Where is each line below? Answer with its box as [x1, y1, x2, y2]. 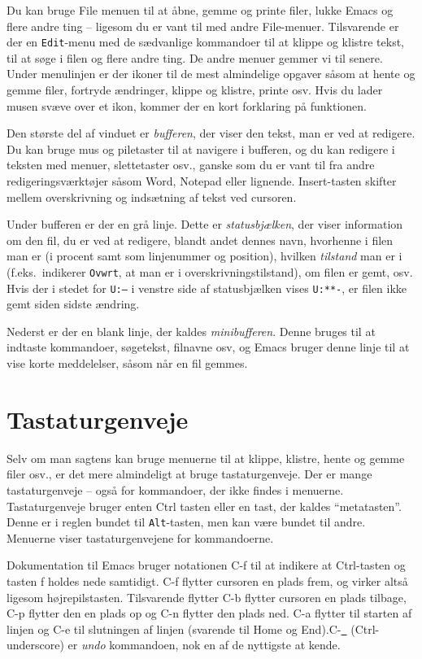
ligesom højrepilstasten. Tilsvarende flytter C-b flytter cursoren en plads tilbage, [7, 588, 407, 605]
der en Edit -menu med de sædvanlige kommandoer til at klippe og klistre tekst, [7, 33, 405, 50]
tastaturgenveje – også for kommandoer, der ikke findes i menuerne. [7, 481, 344, 498]
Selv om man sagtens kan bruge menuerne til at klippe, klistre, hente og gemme [7, 449, 405, 466]
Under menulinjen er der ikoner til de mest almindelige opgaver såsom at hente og [7, 65, 415, 82]
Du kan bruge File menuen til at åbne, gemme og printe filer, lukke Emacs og [7, 2, 394, 18]
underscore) [7, 636, 64, 653]
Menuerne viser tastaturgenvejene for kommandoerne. [7, 529, 274, 546]
